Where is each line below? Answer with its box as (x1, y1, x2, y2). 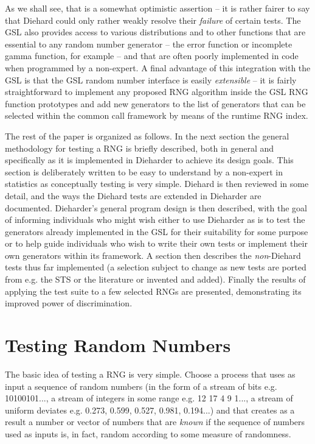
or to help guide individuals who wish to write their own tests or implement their (5, 237, 308, 250)
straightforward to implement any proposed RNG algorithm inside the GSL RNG (5, 85, 308, 98)
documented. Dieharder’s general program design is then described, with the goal (5, 201, 307, 214)
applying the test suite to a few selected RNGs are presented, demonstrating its (5, 284, 302, 297)
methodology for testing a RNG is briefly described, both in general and (5, 141, 274, 154)
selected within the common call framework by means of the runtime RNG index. (5, 109, 308, 122)
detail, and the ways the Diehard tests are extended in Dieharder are (5, 189, 261, 202)
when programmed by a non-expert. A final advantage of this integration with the (5, 61, 311, 74)
